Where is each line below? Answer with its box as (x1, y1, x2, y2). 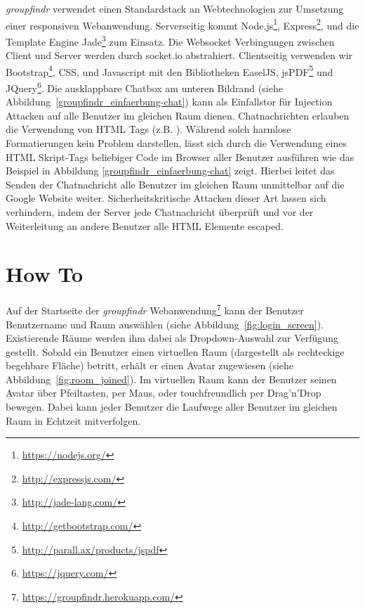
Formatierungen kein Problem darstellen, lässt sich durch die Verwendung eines (6, 135, 347, 150)
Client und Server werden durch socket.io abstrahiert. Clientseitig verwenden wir (6, 48, 353, 63)
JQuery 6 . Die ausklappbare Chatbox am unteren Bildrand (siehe (6, 78, 283, 95)
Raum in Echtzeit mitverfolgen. (6, 413, 141, 428)
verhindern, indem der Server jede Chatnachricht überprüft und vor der (6, 204, 314, 219)
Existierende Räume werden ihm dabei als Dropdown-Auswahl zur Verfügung (6, 331, 338, 345)
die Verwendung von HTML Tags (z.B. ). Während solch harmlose (6, 122, 291, 136)
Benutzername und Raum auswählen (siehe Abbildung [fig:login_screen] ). (6, 316, 324, 331)
